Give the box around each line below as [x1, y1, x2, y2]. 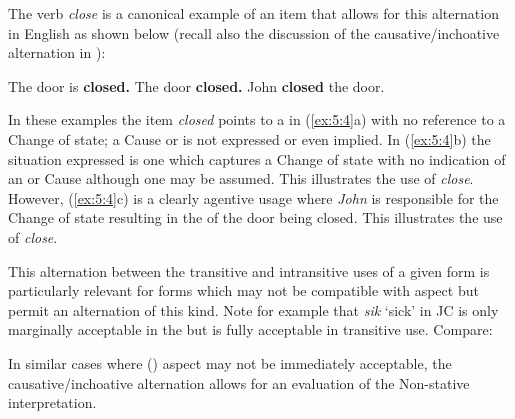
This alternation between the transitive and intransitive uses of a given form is [8, 260, 490, 281]
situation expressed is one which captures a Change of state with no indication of [8, 148, 506, 169]
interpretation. [8, 392, 97, 413]
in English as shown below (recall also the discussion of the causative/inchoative [8, 22, 500, 43]
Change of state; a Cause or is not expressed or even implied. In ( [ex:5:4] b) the [8, 128, 491, 149]
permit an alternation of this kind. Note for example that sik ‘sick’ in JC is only [8, 299, 499, 320]
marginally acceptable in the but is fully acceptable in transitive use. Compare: [8, 319, 493, 340]
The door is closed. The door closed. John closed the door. [8, 75, 385, 96]
